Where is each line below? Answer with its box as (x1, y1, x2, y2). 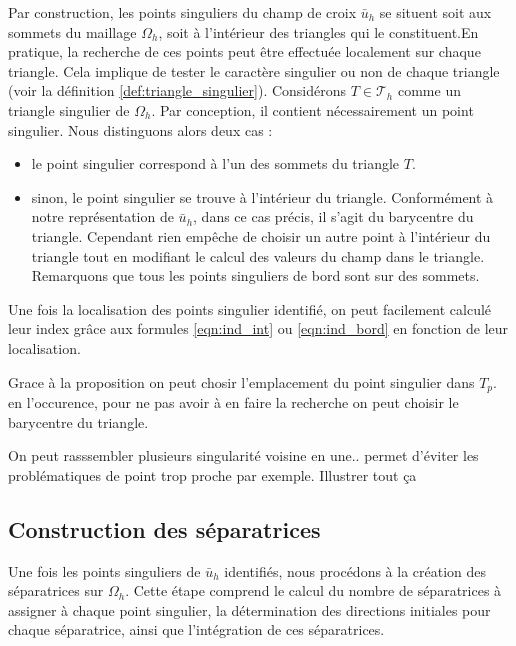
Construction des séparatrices (8, 513, 321, 544)
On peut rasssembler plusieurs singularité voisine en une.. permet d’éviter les (8, 445, 479, 466)
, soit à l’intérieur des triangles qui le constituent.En (158, 21, 479, 42)
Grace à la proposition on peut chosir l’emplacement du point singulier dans (8, 371, 475, 392)
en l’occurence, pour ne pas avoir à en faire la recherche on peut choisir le (8, 391, 459, 412)
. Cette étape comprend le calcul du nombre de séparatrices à (125, 580, 502, 601)
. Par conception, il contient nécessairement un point (151, 99, 474, 120)
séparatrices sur (8, 580, 104, 601)
